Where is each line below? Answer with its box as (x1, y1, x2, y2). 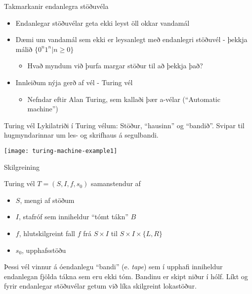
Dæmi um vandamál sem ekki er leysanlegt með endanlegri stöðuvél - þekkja (15, 34, 248, 45)
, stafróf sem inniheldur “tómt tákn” (18, 211, 128, 222)
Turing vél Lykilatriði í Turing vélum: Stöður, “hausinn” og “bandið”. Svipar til (4, 120, 245, 130)
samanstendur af (90, 178, 141, 189)
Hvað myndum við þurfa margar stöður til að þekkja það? (27, 60, 203, 71)
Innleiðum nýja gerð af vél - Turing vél (15, 77, 133, 87)
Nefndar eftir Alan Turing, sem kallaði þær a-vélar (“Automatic (27, 94, 220, 104)
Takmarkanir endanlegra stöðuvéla (4, 1, 109, 11)
